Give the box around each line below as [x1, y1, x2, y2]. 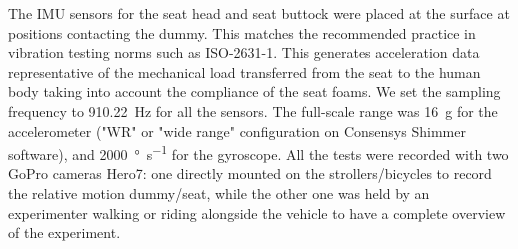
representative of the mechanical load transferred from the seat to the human [8, 61, 481, 82]
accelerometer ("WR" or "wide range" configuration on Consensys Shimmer [8, 120, 466, 141]
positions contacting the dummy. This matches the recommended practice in [8, 22, 476, 43]
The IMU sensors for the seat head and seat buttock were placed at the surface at [8, 3, 510, 23]
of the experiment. [8, 222, 121, 243]
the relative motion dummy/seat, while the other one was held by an [8, 183, 430, 203]
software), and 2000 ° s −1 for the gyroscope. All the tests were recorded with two [8, 141, 509, 164]
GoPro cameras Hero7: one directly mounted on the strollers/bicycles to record [8, 163, 492, 184]
